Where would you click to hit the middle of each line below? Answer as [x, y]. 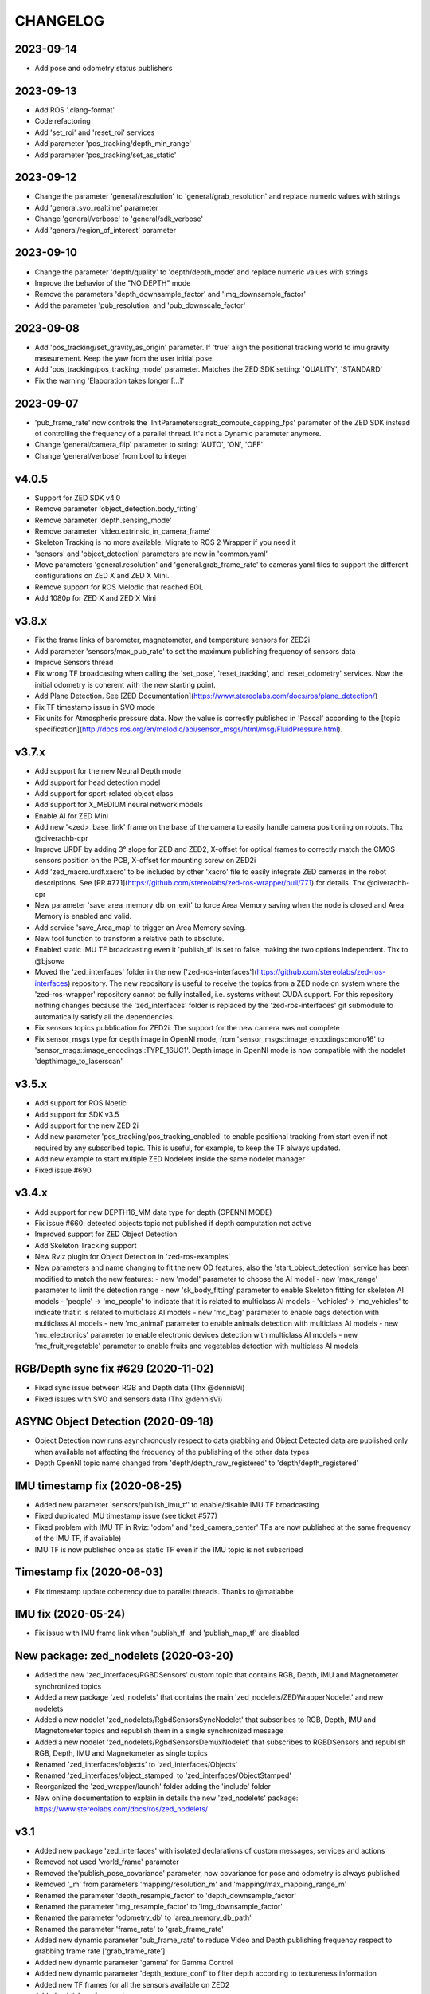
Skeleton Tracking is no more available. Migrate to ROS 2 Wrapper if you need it [165, 542]
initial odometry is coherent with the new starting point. [125, 684]
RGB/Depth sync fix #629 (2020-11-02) [114, 1369]
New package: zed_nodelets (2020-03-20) [124, 1656]
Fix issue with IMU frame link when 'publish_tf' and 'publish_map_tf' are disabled [167, 1633]
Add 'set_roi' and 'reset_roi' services [95, 132]
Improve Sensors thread [74, 662]
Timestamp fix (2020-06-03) [89, 1572]
